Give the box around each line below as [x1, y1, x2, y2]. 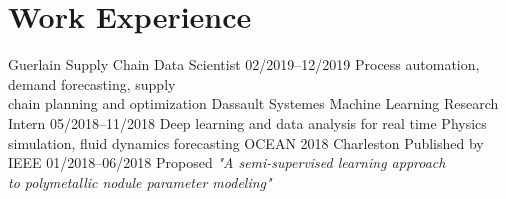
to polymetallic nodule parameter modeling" [8, 171, 272, 192]
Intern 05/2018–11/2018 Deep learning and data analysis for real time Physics [8, 112, 487, 133]
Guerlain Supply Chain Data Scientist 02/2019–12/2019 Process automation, [8, 54, 480, 75]
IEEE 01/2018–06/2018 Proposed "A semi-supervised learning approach [8, 152, 446, 173]
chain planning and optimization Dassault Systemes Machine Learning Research [8, 93, 499, 114]
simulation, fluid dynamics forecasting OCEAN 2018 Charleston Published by [8, 132, 484, 153]
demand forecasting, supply [8, 73, 176, 94]
